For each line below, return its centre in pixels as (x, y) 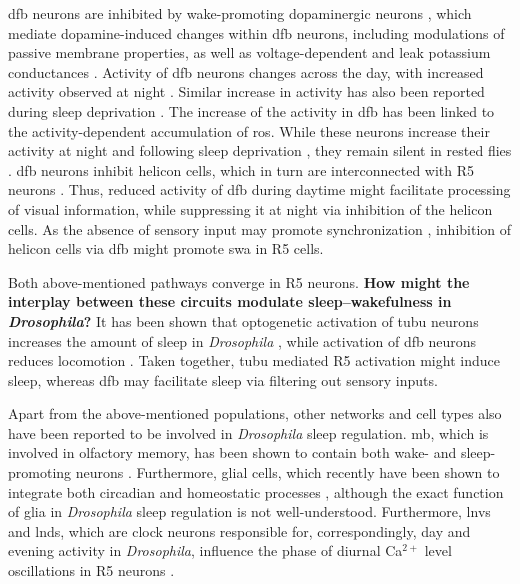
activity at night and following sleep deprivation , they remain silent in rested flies (260, 150)
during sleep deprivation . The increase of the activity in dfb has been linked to (251, 110)
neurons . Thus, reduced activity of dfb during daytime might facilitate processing (259, 189)
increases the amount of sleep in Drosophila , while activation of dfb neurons (242, 340)
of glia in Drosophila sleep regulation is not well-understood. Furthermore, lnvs (249, 511)
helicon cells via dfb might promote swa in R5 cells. (166, 248)
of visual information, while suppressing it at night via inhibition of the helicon (250, 208)
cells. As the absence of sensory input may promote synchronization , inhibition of (260, 228)
